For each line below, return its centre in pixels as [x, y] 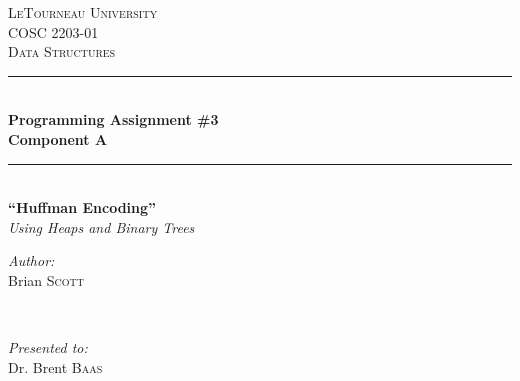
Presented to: [48, 347]
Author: [31, 260]
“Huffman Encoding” [82, 207]
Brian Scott [46, 279]
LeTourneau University [83, 12]
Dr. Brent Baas [55, 366]
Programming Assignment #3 [113, 119]
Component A [58, 138]
